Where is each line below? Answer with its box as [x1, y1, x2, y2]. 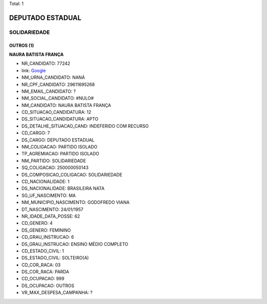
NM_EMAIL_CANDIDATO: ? [21, 88, 76, 94]
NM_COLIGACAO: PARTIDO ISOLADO [21, 144, 97, 150]
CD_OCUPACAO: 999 [21, 276, 64, 282]
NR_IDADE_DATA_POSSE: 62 [21, 213, 80, 219]
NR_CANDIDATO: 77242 [21, 61, 70, 66]
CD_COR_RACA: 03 [21, 262, 61, 268]
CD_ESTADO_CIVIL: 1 [21, 248, 64, 254]
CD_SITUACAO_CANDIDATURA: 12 [21, 109, 91, 115]
